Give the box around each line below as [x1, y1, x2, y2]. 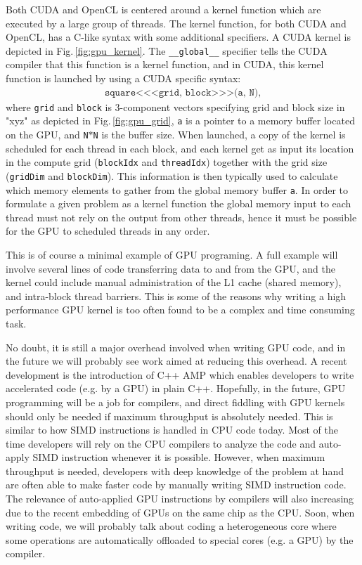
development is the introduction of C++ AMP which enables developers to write [6, 367, 354, 382]
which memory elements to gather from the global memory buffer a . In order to [6, 182, 348, 197]
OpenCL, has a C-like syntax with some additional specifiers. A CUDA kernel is [6, 30, 351, 44]
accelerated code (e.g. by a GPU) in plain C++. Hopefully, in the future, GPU [6, 381, 346, 396]
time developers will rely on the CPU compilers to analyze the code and [6, 436, 316, 450]
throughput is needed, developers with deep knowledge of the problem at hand [6, 463, 344, 478]
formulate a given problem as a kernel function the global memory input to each [6, 196, 351, 211]
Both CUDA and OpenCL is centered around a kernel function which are [6, 2, 321, 16]
